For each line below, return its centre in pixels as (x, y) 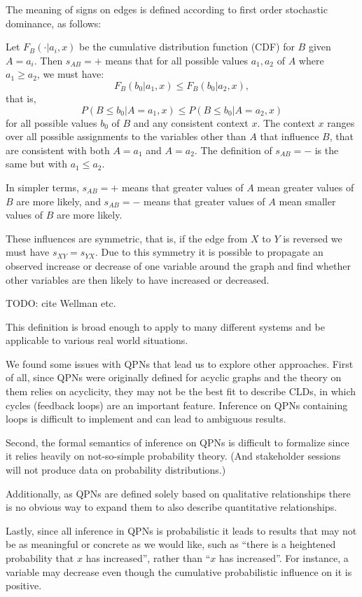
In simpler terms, (42, 187)
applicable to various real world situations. (97, 340)
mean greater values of (306, 187)
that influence (290, 136)
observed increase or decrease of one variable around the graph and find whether (178, 265)
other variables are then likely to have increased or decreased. (138, 279)
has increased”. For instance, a (284, 558)
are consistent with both (58, 150)
